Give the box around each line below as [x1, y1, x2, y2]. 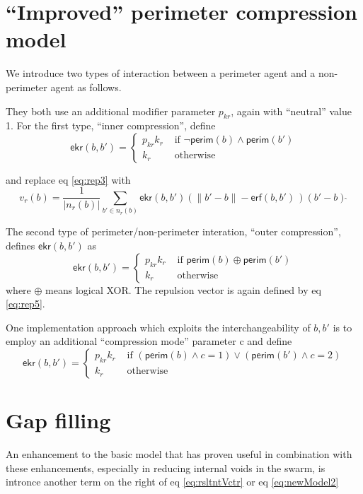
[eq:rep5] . [6, 296, 45, 311]
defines [6, 237, 35, 252]
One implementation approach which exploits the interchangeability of [6, 319, 311, 334]
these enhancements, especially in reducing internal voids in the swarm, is [6, 460, 325, 475]
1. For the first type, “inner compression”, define [6, 118, 216, 133]
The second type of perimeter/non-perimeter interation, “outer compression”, [6, 224, 341, 239]
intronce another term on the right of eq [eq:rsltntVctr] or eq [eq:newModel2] [6, 474, 339, 489]
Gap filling [6, 406, 111, 435]
